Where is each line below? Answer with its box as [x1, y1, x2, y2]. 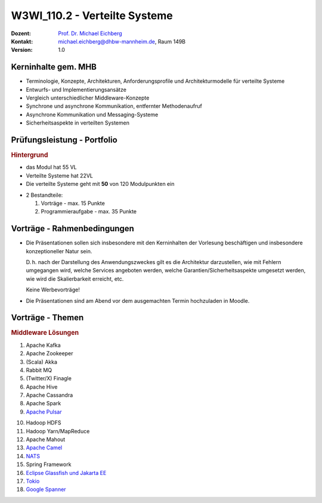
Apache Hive [26, 383, 58, 390]
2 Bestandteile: [26, 191, 63, 198]
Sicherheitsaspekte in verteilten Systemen [26, 119, 129, 126]
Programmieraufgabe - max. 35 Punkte [41, 208, 137, 215]
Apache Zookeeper [26, 350, 73, 357]
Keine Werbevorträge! [26, 286, 80, 293]
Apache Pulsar [26, 408, 62, 415]
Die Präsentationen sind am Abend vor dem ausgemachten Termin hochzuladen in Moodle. [26, 297, 250, 304]
